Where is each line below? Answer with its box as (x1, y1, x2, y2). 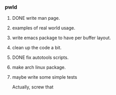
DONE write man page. (12, 15, 60, 21)
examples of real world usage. (12, 25, 75, 31)
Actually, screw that (12, 84, 54, 90)
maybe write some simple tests (12, 74, 78, 80)
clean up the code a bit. (12, 45, 62, 51)
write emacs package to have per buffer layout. (12, 35, 111, 41)
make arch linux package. (12, 65, 66, 71)
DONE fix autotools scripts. (12, 54, 69, 60)
